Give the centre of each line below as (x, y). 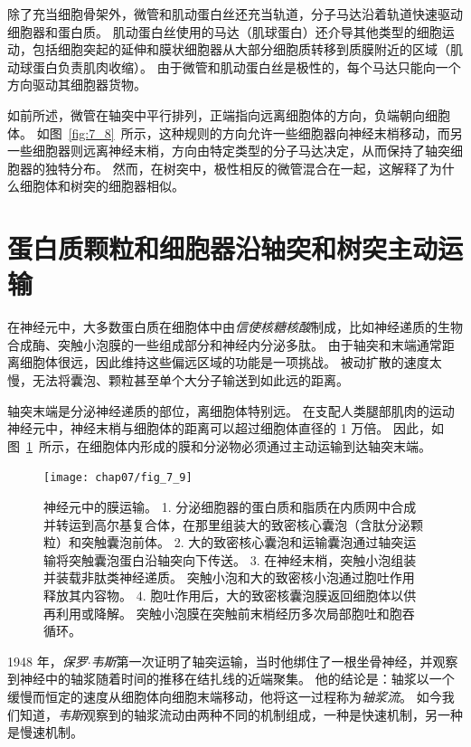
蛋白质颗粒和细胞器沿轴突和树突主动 (223, 248)
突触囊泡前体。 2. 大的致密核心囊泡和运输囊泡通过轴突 (242, 542)
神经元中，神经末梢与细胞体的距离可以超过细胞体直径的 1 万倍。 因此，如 (226, 428)
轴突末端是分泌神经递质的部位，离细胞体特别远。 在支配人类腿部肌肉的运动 (231, 410)
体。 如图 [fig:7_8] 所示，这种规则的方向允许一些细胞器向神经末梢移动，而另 (235, 132)
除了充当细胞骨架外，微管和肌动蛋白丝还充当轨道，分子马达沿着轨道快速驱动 (235, 14)
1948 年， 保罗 (47, 661)
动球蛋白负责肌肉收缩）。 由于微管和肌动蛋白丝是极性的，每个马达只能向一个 (234, 66)
